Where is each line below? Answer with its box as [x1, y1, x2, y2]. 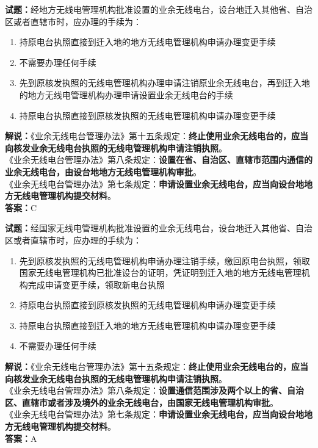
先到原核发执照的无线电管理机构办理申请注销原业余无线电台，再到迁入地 [19, 76, 310, 89]
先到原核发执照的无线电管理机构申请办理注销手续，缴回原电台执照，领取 [19, 254, 310, 267]
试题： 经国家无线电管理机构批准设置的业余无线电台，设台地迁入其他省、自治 [5, 222, 313, 234]
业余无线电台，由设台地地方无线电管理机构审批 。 [5, 165, 201, 178]
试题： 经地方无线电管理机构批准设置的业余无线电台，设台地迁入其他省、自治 [5, 3, 313, 15]
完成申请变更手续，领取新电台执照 [27, 278, 165, 291]
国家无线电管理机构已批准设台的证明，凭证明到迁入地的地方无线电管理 [19, 266, 302, 279]
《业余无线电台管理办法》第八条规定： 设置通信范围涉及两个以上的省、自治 [5, 384, 304, 397]
